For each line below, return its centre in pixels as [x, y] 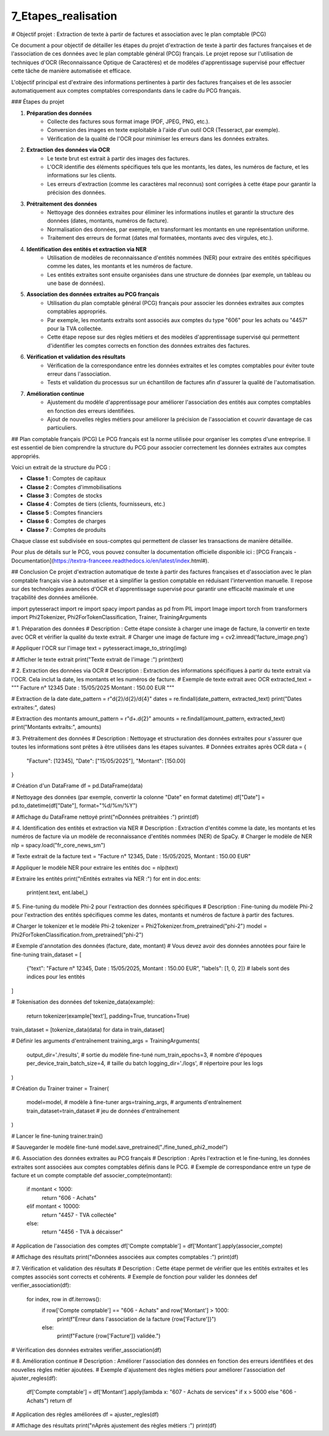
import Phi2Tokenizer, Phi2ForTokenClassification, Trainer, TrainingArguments [109, 617]
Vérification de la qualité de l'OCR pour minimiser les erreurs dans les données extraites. [158, 138]
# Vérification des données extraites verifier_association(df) [86, 1350]
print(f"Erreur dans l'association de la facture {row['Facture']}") [136, 1319]
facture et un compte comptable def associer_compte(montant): [92, 1176]
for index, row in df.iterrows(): [64, 1299]
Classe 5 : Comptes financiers [65, 512]
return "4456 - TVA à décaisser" [82, 1232]
